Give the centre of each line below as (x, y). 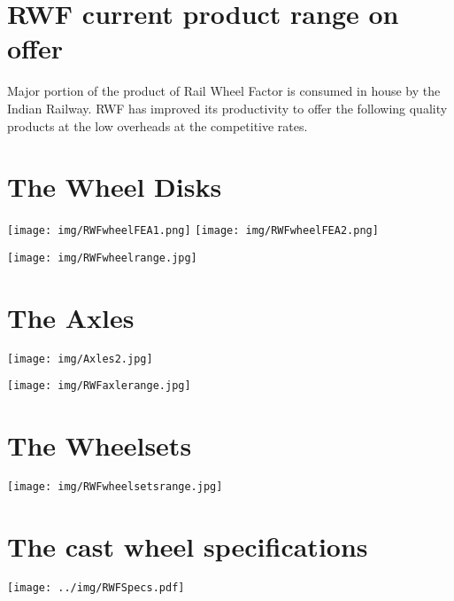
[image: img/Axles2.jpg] (80, 359)
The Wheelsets (100, 445)
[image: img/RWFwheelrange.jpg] (102, 258)
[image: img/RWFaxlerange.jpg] (99, 386)
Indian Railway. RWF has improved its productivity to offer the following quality (227, 108)
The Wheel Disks (115, 187)
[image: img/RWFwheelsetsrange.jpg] (115, 487)
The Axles (71, 317)
